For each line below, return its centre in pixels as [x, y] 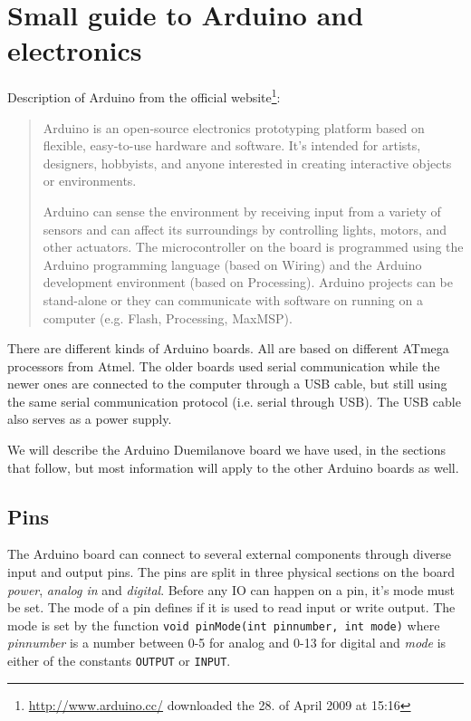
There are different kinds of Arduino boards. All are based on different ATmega [228, 348]
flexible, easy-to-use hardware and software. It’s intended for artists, [232, 145]
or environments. [90, 181]
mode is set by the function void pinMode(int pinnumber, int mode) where [224, 625]
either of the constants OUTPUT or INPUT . [119, 661]
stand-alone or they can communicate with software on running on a [233, 299]
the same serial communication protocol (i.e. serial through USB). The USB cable [234, 401]
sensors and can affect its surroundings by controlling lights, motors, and [245, 229]
